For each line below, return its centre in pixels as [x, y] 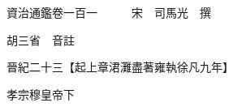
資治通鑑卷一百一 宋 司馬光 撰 [108, 12]
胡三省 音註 [40, 39]
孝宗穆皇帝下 [40, 94]
